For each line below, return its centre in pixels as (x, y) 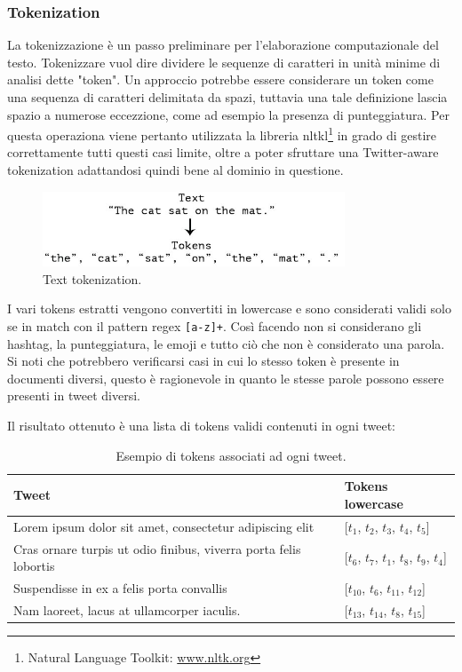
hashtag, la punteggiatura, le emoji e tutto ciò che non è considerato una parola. (226, 343)
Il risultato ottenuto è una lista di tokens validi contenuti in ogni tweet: (201, 426)
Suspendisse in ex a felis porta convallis (120, 587)
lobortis (34, 566)
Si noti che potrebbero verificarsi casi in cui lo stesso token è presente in (203, 361)
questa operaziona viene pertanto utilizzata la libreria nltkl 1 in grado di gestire (222, 134)
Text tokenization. (92, 278)
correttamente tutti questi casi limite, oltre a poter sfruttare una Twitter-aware (223, 152)
